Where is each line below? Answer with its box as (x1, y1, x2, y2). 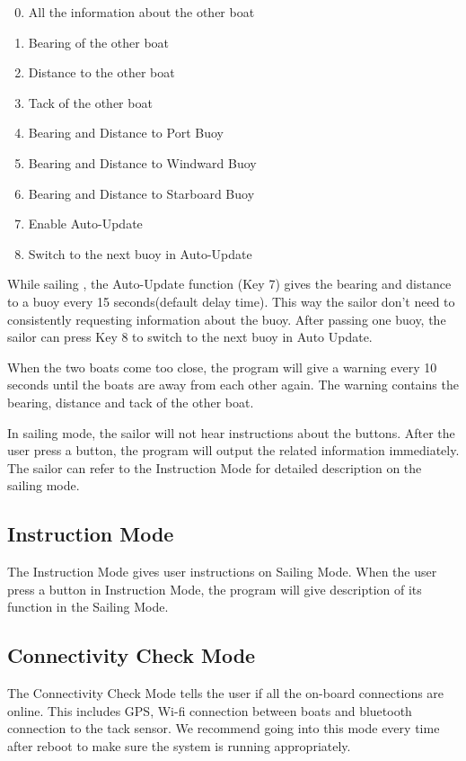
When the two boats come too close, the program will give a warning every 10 (7, 357, 437, 376)
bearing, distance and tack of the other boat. (7, 392, 254, 411)
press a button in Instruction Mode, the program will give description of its (7, 579, 422, 598)
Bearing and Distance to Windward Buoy (28, 153, 257, 172)
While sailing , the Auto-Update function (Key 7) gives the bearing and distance (7, 274, 452, 293)
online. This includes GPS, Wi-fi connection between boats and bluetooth (7, 701, 412, 720)
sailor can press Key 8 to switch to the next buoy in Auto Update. (7, 327, 373, 346)
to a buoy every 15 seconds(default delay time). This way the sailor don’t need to (7, 291, 455, 310)
